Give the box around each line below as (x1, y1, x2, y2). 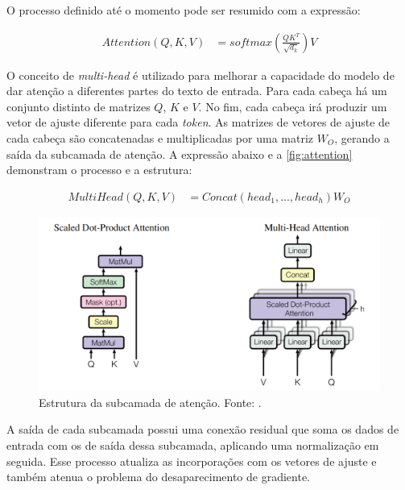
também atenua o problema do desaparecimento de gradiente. (6, 468, 311, 485)
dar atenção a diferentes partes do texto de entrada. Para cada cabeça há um (6, 82, 387, 99)
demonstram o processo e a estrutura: (6, 161, 192, 178)
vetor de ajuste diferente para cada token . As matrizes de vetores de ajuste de (6, 114, 391, 131)
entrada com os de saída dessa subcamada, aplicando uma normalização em (6, 436, 379, 453)
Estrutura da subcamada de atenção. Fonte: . (39, 393, 262, 410)
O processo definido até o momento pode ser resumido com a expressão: (6, 2, 361, 18)
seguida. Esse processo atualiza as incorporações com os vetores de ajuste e (6, 452, 377, 469)
